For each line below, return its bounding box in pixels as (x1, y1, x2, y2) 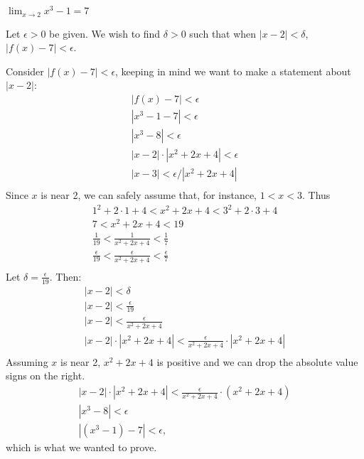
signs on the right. (6, 368, 85, 383)
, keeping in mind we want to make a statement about (115, 63, 351, 78)
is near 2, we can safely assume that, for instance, (41, 188, 257, 202)
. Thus (302, 188, 331, 202)
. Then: (49, 269, 82, 283)
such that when (189, 26, 257, 40)
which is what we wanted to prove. (6, 440, 157, 455)
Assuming (6, 354, 48, 369)
